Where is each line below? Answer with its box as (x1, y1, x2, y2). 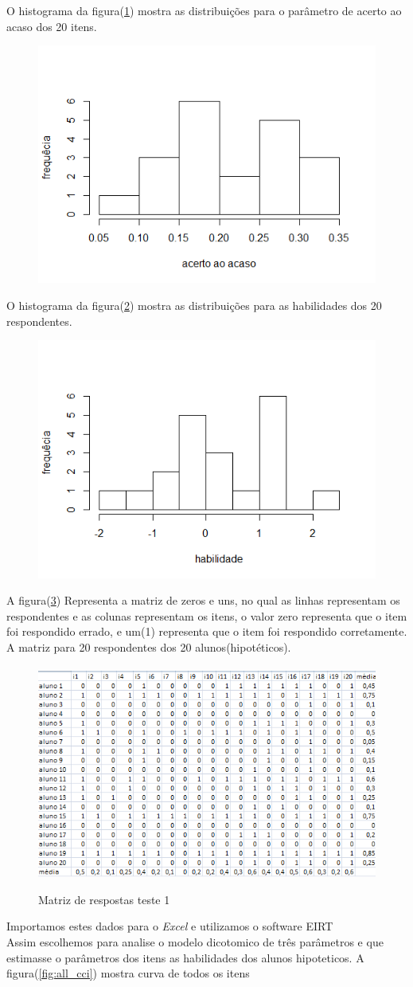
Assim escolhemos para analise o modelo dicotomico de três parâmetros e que (6, 933, 384, 950)
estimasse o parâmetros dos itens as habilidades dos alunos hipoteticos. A (6, 949, 364, 965)
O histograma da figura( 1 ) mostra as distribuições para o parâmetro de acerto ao (6, 2, 402, 18)
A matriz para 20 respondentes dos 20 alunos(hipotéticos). (6, 638, 291, 655)
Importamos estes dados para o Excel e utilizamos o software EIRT (6, 918, 333, 934)
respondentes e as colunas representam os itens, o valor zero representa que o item (6, 607, 407, 624)
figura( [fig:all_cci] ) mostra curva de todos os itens (6, 965, 250, 981)
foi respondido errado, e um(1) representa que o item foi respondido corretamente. (6, 623, 407, 640)
